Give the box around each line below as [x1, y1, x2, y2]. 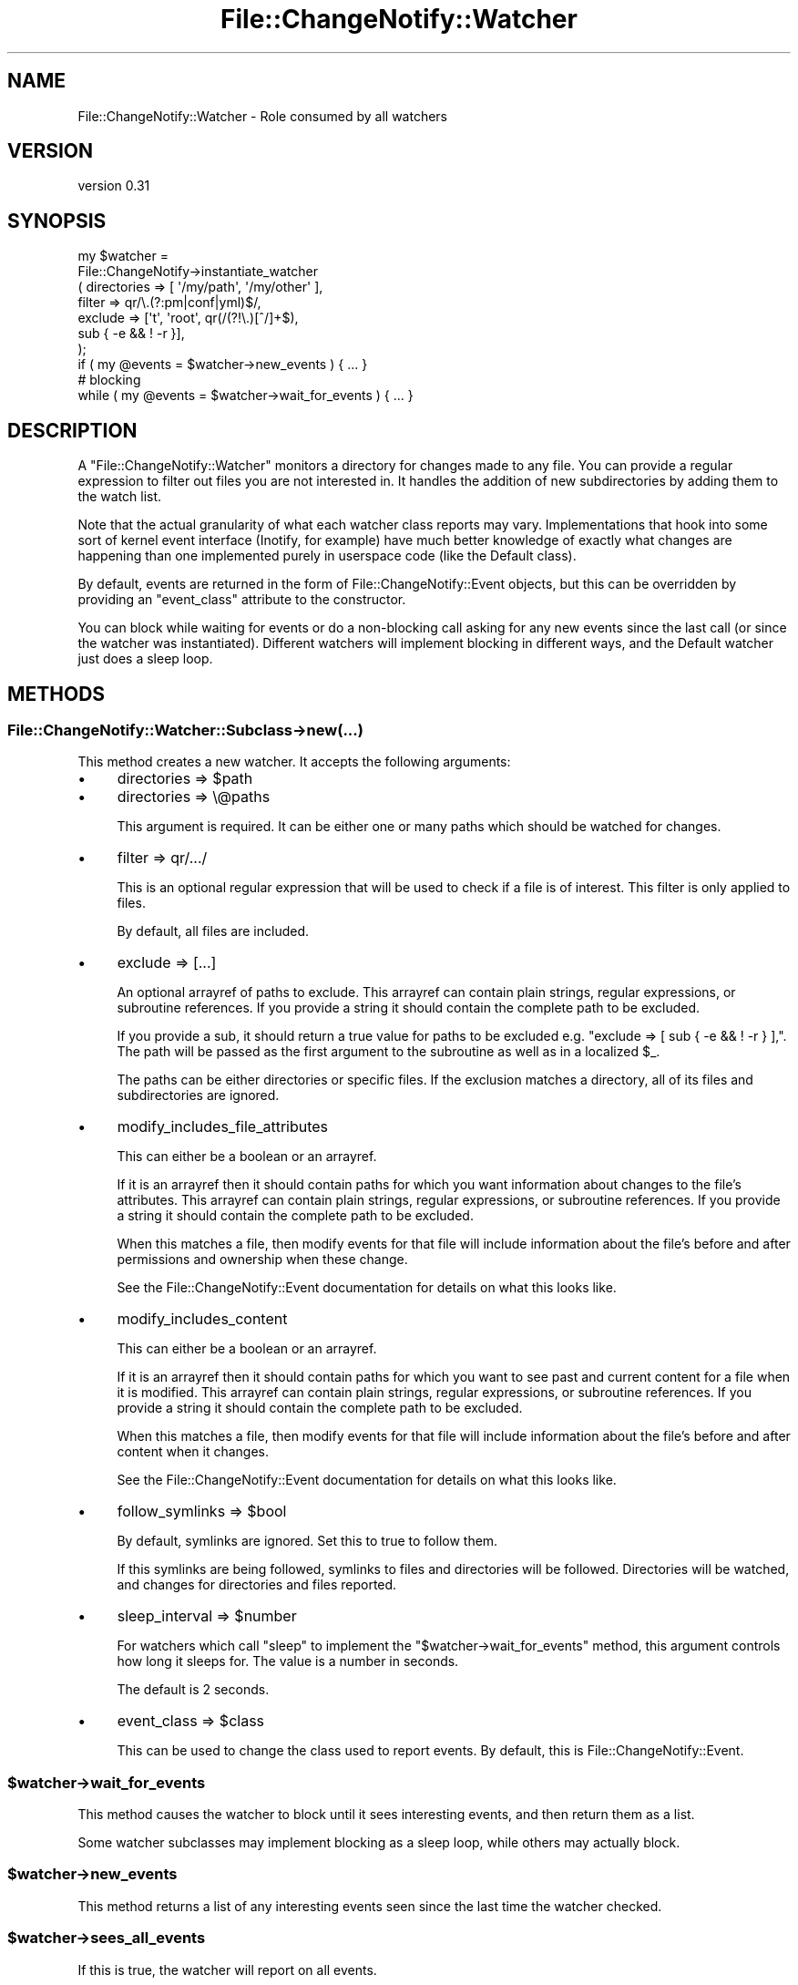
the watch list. [77, 489, 162, 505]
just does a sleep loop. [77, 651, 213, 667]
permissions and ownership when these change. [117, 1251, 408, 1268]
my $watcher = [77, 248, 169, 264]
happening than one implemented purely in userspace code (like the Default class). [77, 548, 577, 564]
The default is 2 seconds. [117, 1682, 270, 1698]
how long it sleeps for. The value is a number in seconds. [117, 1653, 459, 1670]
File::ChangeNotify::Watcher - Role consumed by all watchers [77, 108, 447, 124]
